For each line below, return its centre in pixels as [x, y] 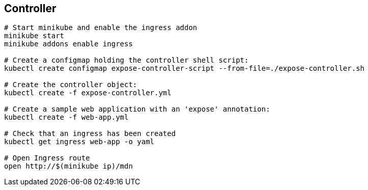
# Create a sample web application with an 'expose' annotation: [137, 109]
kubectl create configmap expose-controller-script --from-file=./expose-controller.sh [185, 69]
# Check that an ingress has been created [90, 134]
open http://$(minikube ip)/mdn [68, 166]
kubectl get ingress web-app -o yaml [79, 142]
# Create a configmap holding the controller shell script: [126, 60]
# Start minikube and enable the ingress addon [101, 28]
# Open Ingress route [47, 158]
